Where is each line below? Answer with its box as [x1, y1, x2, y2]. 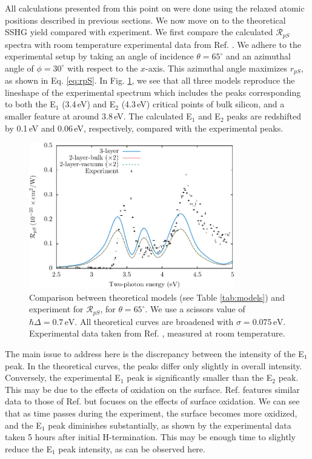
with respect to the [67, 61, 138, 74]
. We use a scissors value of [145, 303, 245, 315]
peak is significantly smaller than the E [127, 371, 273, 384]
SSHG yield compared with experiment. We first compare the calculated [5, 25, 273, 38]
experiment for [29, 303, 84, 315]
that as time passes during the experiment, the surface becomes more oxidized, [5, 406, 297, 419]
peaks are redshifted [227, 110, 301, 122]
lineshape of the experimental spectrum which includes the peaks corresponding [5, 85, 301, 98]
